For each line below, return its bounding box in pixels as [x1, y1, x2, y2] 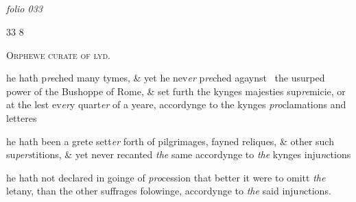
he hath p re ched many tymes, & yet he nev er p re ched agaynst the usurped [6, 71, 325, 85]
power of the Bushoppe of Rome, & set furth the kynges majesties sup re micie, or [6, 84, 346, 98]
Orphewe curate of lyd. [6, 47, 110, 62]
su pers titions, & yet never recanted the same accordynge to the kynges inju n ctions [6, 147, 351, 162]
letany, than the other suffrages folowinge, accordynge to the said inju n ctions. [6, 184, 331, 198]
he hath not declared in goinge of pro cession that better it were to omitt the [6, 170, 326, 184]
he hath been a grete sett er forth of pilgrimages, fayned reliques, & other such [6, 134, 334, 148]
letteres [6, 110, 37, 125]
